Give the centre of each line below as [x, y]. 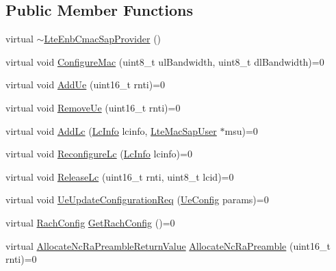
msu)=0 [241, 130]
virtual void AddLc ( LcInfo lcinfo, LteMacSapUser [111, 130]
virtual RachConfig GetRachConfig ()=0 [90, 222]
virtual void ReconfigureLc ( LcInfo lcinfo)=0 [99, 154]
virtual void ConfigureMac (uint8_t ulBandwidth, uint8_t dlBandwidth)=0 [165, 61]
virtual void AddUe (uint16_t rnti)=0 [86, 85]
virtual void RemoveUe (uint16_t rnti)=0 [93, 107]
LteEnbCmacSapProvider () [103, 39]
